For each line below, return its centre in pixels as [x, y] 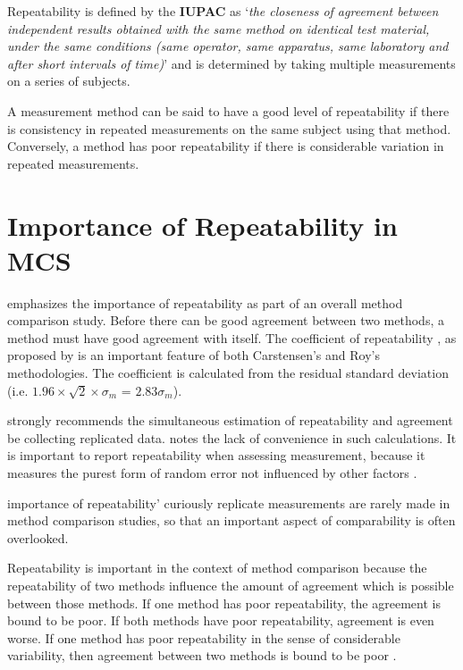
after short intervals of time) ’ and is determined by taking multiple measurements [231, 63]
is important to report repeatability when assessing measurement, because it [216, 455]
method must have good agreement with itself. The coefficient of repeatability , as [232, 337]
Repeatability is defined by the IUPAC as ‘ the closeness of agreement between [223, 11]
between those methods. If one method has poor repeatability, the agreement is [224, 603]
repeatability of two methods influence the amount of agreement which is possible [231, 585]
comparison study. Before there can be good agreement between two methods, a [226, 320]
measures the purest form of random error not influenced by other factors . [212, 473]
